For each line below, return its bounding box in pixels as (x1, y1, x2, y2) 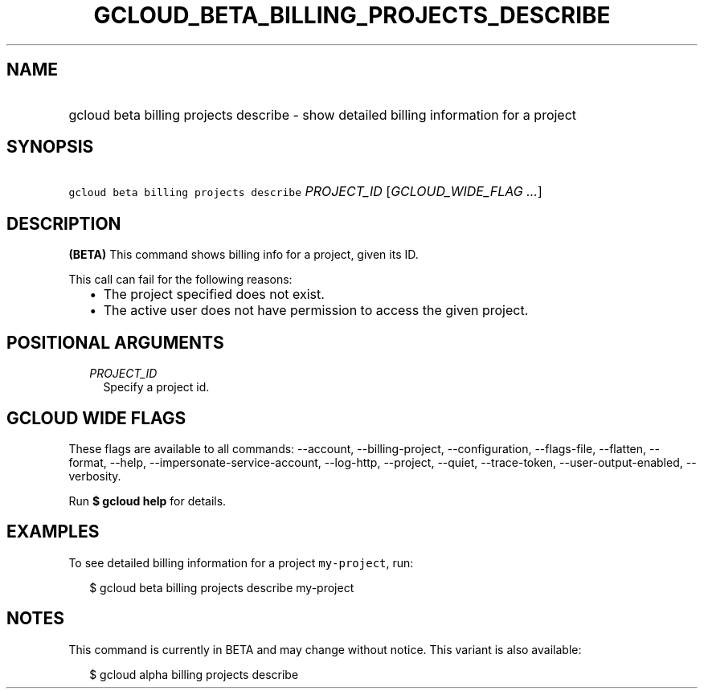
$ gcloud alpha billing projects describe (89, 667, 299, 681)
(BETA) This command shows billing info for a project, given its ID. (68, 247, 419, 262)
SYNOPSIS (6, 137, 94, 157)
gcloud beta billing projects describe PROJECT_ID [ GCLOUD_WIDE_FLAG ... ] (68, 183, 542, 200)
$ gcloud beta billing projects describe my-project (89, 580, 354, 595)
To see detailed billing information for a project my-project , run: (68, 555, 414, 570)
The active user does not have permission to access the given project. (103, 302, 529, 319)
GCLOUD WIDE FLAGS (6, 407, 186, 428)
